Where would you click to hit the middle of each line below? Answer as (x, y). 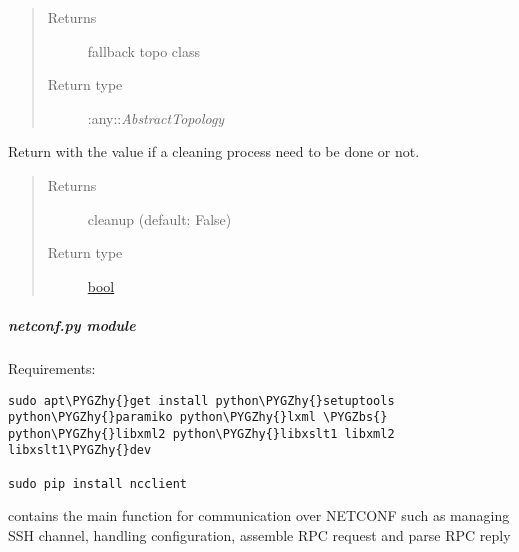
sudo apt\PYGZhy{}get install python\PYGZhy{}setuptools (201, 400)
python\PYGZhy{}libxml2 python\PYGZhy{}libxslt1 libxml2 (201, 433)
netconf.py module (72, 324)
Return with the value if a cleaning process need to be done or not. (214, 151)
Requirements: (52, 367)
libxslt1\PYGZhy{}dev (80, 450)
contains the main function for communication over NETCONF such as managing (259, 515)
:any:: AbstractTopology (156, 117)
